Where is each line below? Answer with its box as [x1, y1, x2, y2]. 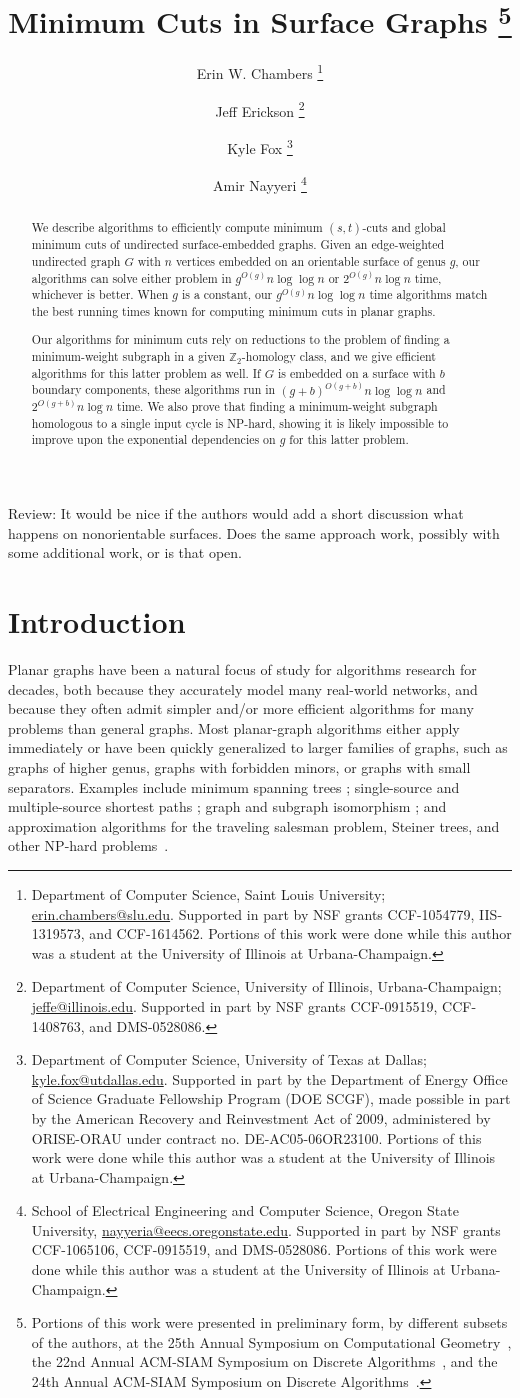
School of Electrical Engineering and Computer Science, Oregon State [31, 1200, 459, 1221]
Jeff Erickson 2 [215, 97, 305, 121]
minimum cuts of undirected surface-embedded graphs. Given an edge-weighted [31, 236, 445, 253]
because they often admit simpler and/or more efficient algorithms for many [8, 698, 474, 719]
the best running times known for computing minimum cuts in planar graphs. [31, 302, 436, 319]
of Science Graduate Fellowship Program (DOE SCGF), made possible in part [31, 1088, 511, 1109]
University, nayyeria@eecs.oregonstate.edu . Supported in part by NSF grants [31, 1219, 501, 1240]
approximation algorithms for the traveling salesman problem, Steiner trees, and [8, 815, 500, 836]
